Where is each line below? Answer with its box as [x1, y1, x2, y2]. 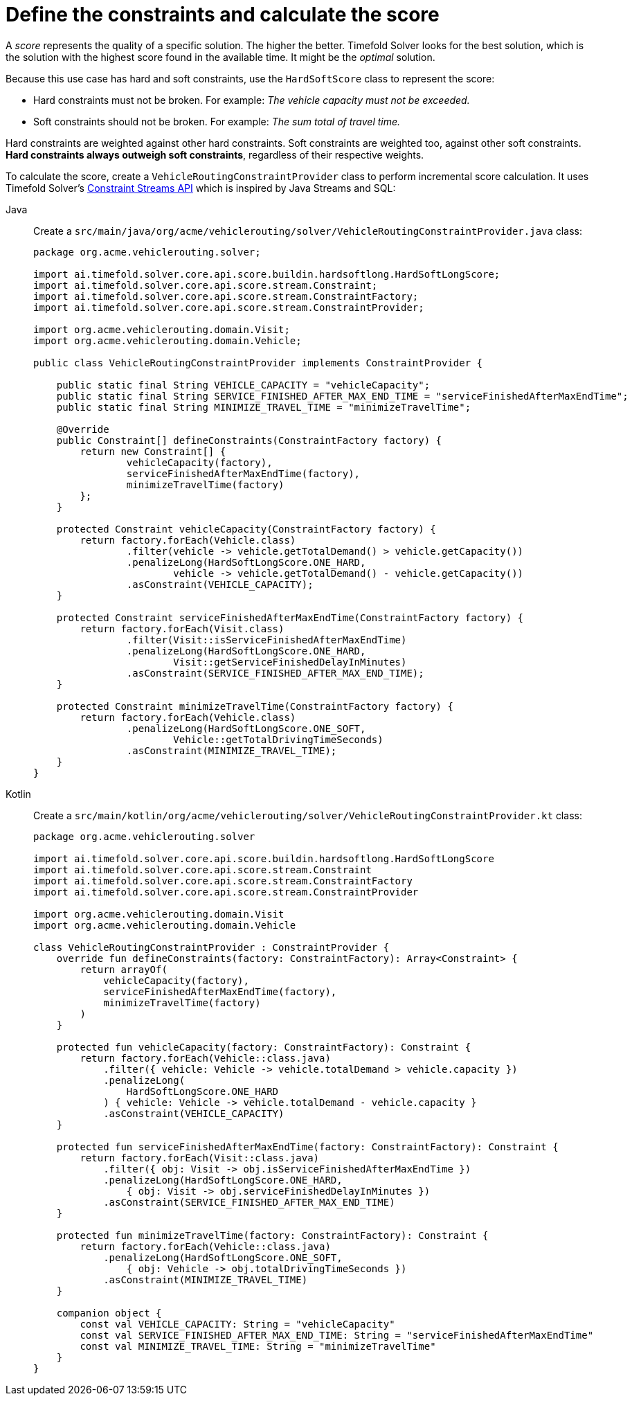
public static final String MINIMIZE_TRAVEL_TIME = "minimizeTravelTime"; [56, 401, 471, 413]
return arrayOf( [80, 963, 168, 975]
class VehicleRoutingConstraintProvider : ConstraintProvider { [33, 941, 390, 953]
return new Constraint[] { [80, 445, 226, 457]
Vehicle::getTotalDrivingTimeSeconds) [173, 733, 383, 745]
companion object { [56, 1307, 162, 1319]
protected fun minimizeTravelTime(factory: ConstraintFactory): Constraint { [56, 1229, 489, 1241]
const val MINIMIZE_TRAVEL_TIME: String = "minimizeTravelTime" [80, 1340, 436, 1352]
